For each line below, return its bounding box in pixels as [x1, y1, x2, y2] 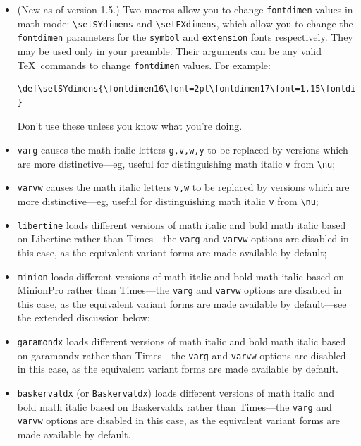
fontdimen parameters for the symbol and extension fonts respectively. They [17, 30, 353, 44]
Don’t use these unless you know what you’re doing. [17, 118, 243, 133]
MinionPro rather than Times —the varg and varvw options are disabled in [17, 283, 342, 297]
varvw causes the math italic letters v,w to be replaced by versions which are [17, 180, 350, 194]
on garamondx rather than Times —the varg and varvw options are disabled [17, 347, 346, 362]
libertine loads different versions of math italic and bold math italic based [17, 217, 346, 232]
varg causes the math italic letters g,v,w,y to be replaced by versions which [17, 142, 348, 156]
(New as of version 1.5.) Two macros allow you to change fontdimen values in [17, 2, 353, 16]
